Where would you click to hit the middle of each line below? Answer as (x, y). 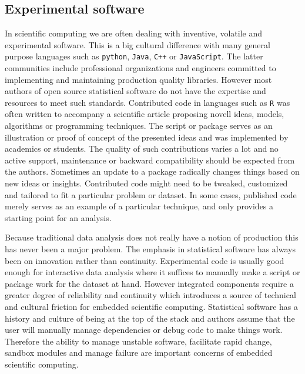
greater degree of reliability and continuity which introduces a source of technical (150, 295)
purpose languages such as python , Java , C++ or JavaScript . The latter (134, 56)
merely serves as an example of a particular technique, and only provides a (139, 206)
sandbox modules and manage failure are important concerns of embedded (139, 353)
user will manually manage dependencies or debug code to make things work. (144, 330)
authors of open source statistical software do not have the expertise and (135, 91)
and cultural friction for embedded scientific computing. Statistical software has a (152, 306)
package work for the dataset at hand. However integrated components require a (149, 283)
